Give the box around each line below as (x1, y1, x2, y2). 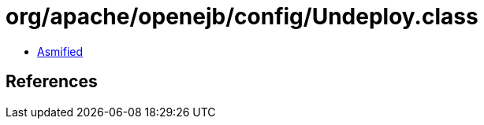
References (6, 72, 98, 92)
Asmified (37, 44, 84, 58)
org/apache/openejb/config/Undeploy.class (6, 3, 478, 30)
